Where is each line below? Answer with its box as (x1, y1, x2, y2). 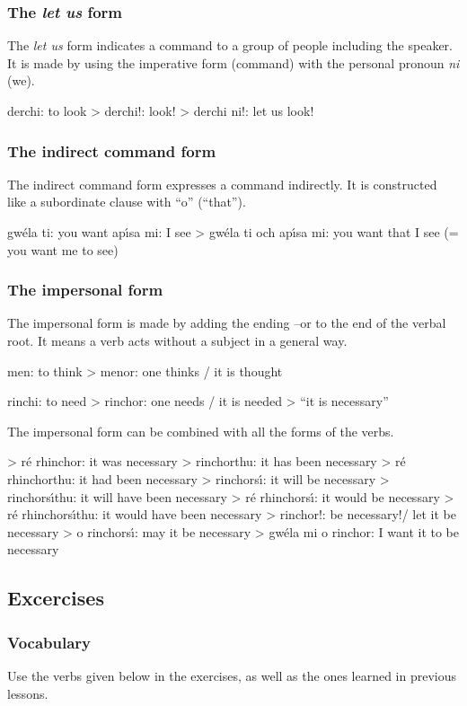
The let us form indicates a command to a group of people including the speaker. (7, 36, 453, 55)
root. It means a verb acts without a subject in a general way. (7, 331, 348, 349)
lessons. (7, 684, 48, 702)
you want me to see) (7, 240, 119, 259)
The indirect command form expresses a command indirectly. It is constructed (7, 174, 437, 193)
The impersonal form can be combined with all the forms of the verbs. (7, 421, 394, 440)
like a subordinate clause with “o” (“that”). (7, 192, 246, 211)
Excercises (7, 584, 104, 612)
